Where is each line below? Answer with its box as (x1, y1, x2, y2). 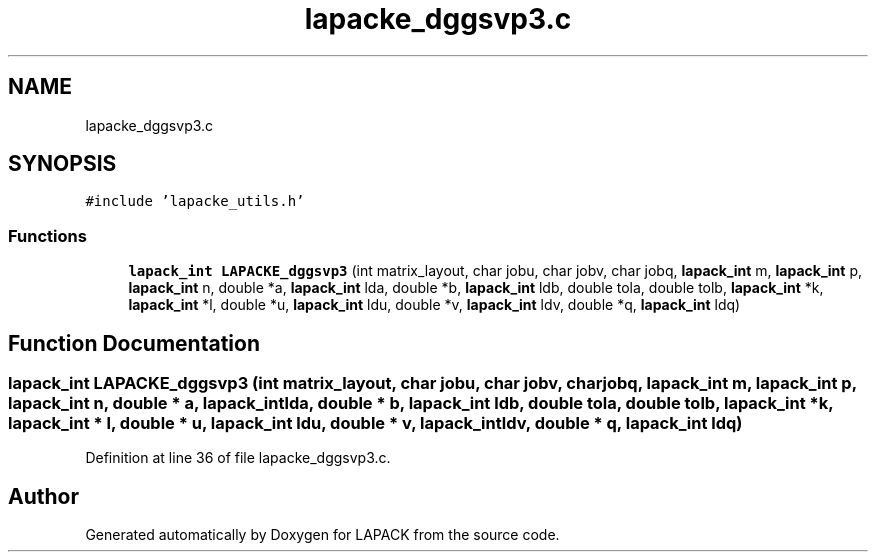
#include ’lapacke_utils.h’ (85, 193, 305, 210)
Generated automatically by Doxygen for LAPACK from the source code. (85, 526, 560, 544)
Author (8, 483, 79, 509)
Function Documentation (8, 330, 260, 356)
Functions (8, 225, 87, 246)
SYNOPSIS (8, 151, 117, 177)
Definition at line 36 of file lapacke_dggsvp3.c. (85, 449, 391, 467)
